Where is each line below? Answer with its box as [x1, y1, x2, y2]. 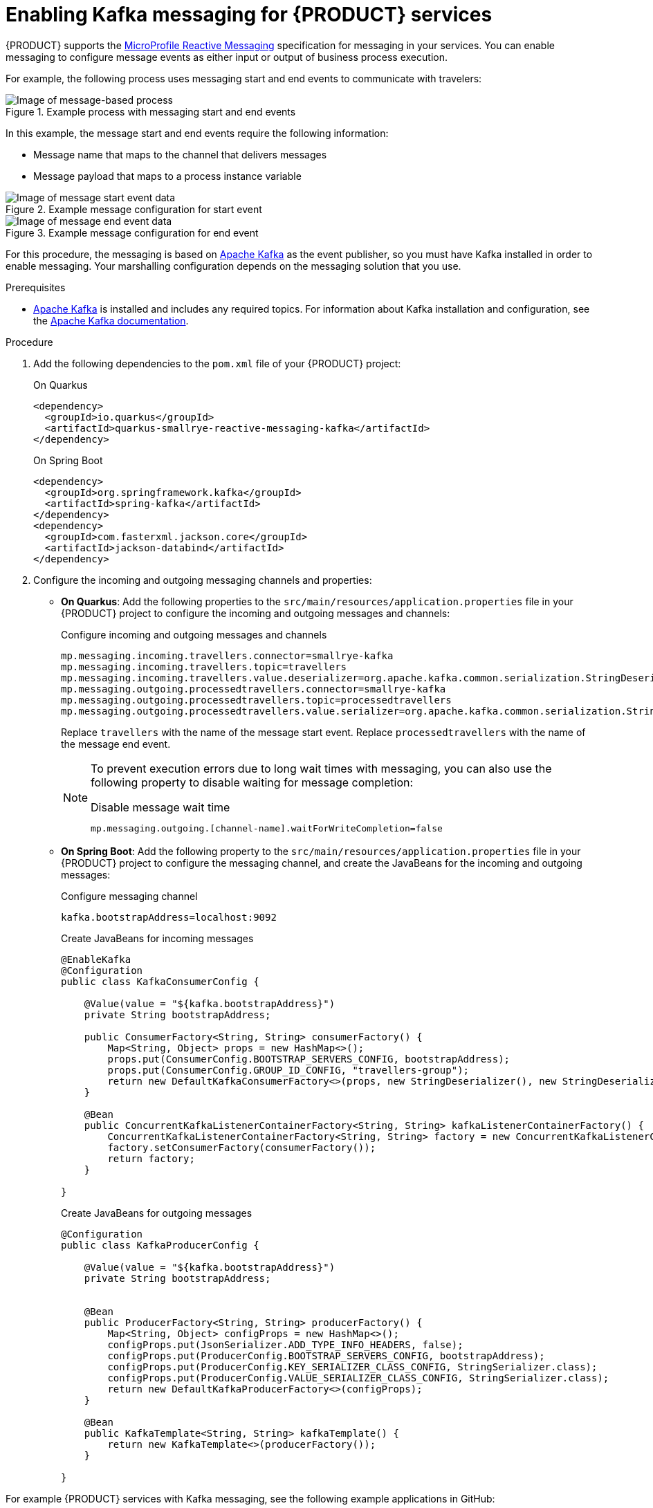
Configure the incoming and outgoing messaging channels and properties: [33, 573, 372, 586]
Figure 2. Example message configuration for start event [6, 203, 262, 215]
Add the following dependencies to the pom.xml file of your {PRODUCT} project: [33, 357, 401, 369]
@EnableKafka [61, 953, 131, 965]
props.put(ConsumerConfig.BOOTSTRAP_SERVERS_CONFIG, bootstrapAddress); [107, 1053, 511, 1065]
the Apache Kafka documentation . [33, 314, 189, 327]
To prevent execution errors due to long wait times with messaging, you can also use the [91, 761, 552, 775]
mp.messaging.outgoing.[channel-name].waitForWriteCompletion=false [91, 822, 443, 834]
